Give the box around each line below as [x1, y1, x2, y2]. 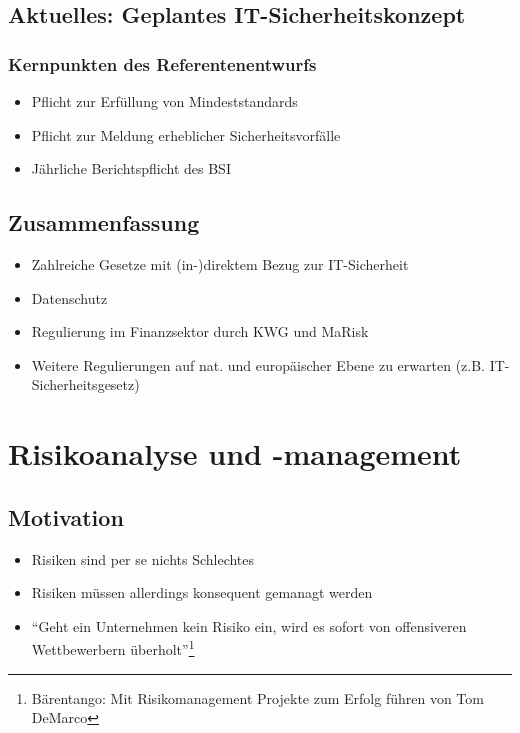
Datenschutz [31, 287, 108, 308]
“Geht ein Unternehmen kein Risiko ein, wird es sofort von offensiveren [31, 615, 467, 636]
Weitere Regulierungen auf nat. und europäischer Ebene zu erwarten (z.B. [31, 354, 485, 375]
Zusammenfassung [8, 207, 200, 238]
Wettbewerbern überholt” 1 [31, 636, 195, 659]
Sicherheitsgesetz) [31, 374, 140, 395]
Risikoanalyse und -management [8, 433, 462, 474]
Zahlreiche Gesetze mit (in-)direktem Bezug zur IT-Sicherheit [31, 253, 409, 274]
